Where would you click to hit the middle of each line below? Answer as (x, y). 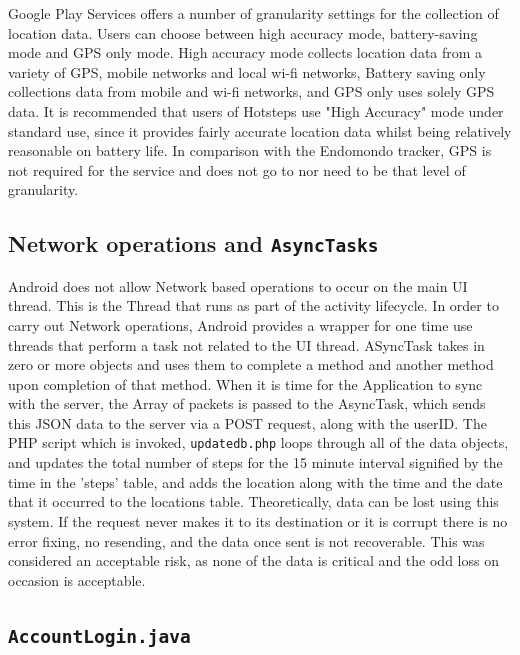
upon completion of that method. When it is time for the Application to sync (245, 383)
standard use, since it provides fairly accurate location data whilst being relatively (260, 130)
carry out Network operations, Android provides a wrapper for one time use (240, 324)
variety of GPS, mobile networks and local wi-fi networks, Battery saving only (247, 71)
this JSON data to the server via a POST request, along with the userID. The (247, 422)
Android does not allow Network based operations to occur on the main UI (238, 285)
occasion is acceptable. (77, 579)
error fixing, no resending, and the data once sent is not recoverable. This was (246, 540)
